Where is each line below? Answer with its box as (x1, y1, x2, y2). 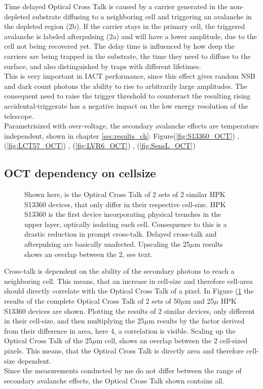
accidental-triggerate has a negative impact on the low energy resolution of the (4, 100, 248, 111)
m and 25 (185, 296, 214, 306)
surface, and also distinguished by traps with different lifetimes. (4, 60, 201, 71)
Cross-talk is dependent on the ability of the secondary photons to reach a (4, 266, 235, 276)
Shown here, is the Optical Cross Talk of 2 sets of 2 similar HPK (24, 189, 226, 200)
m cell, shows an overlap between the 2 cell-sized (96, 335, 248, 346)
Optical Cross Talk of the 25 (4, 335, 93, 346)
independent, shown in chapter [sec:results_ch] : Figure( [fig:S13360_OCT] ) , (4, 130, 240, 141)
